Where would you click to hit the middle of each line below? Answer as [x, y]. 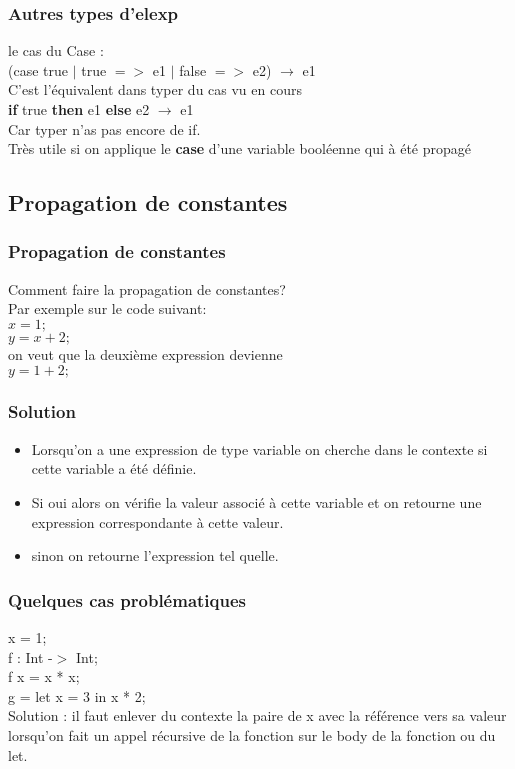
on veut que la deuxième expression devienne [145, 353]
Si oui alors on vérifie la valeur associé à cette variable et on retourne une [256, 501]
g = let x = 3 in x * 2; [77, 695]
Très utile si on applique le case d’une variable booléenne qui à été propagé [240, 148]
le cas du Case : [56, 50]
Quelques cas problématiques [127, 599]
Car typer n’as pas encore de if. [104, 128]
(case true [38, 69]
